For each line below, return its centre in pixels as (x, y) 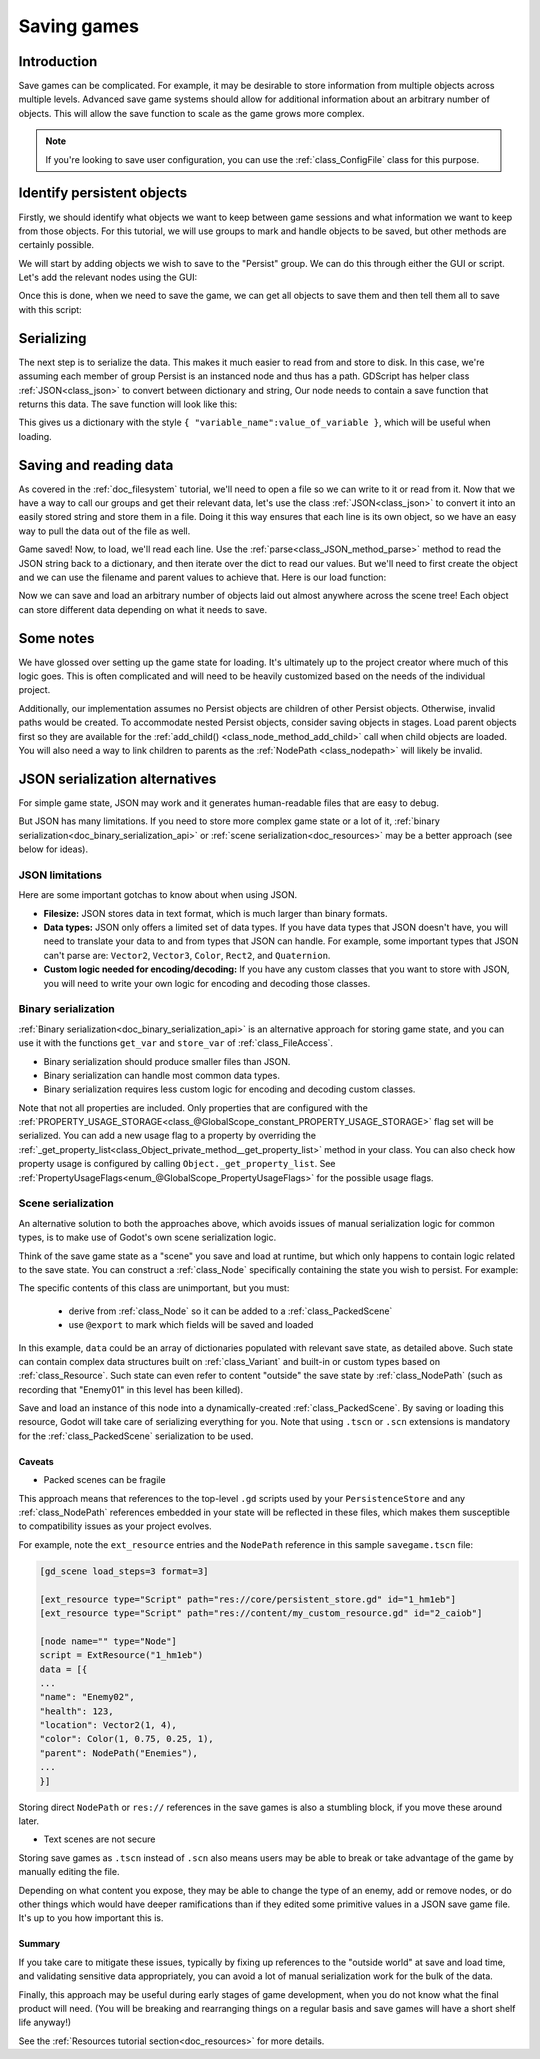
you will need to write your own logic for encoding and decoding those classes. (207, 983)
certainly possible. (56, 245)
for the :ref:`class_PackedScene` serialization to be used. (136, 1436)
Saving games (79, 26)
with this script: (50, 309)
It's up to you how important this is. (91, 1918)
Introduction (58, 61)
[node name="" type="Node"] (108, 1641)
